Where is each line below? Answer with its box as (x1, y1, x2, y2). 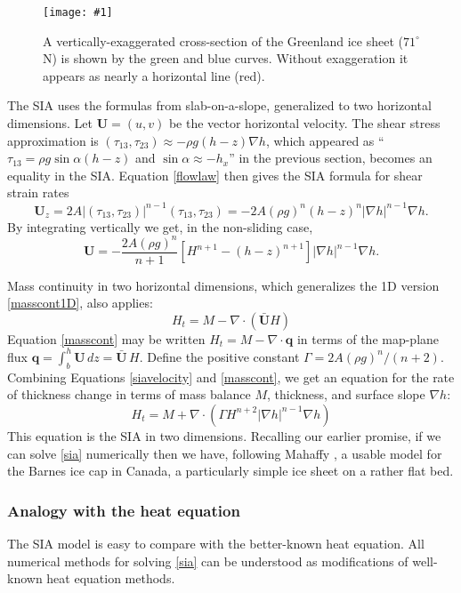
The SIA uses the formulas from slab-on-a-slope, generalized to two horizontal (7, 96, 432, 115)
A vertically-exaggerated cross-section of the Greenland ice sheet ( (43, 31, 403, 50)
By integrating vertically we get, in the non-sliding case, (7, 217, 313, 236)
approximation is (7, 131, 99, 149)
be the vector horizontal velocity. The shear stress (168, 114, 441, 132)
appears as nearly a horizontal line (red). (43, 66, 265, 84)
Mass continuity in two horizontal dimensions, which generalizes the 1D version (7, 276, 440, 294)
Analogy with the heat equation (7, 499, 240, 521)
